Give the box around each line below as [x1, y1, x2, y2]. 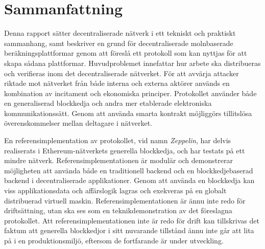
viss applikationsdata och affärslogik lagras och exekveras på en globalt [4, 185, 227, 196]
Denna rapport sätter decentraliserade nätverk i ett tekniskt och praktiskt [4, 28, 236, 38]
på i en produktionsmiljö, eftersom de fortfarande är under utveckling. [4, 235, 224, 245]
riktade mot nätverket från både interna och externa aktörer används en [4, 78, 230, 88]
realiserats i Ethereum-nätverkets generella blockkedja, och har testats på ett [4, 145, 245, 155]
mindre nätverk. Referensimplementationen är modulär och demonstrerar [4, 155, 233, 166]
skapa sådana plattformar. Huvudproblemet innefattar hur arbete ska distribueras [4, 57, 261, 68]
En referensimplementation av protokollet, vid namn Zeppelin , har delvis [4, 135, 231, 146]
